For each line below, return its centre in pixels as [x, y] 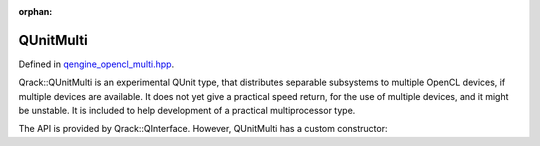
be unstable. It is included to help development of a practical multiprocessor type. [187, 111]
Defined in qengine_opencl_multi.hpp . [96, 64]
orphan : [35, 11]
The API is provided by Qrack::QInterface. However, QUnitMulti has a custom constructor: [203, 129]
